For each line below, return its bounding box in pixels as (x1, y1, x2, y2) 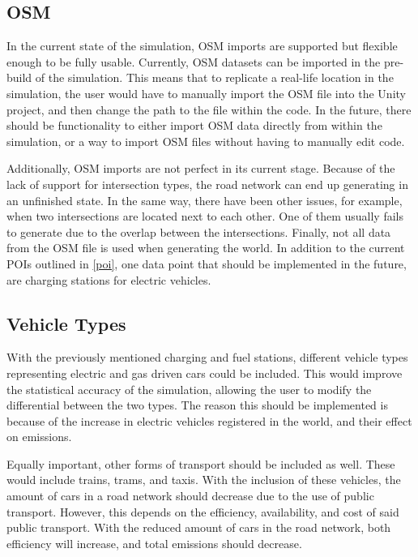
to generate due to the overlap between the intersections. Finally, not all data (6, 223, 391, 240)
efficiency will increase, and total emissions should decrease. (6, 534, 302, 551)
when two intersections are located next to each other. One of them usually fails (6, 208, 403, 225)
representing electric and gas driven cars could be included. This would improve (6, 364, 403, 381)
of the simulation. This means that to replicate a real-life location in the (35, 69, 394, 86)
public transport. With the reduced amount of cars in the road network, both (6, 519, 391, 536)
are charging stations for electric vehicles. (6, 271, 211, 288)
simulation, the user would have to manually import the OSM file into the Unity (6, 84, 406, 101)
